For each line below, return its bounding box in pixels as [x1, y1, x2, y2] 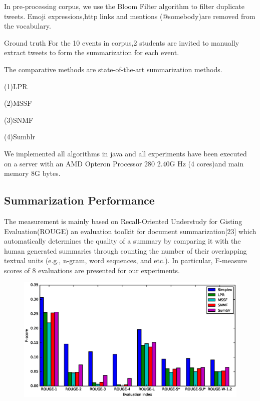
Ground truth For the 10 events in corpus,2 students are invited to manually [4, 37, 239, 48]
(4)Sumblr [4, 131, 35, 142]
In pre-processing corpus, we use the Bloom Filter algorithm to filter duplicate [4, 1, 245, 11]
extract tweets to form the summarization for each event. [4, 47, 179, 58]
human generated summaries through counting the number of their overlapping [4, 245, 247, 256]
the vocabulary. [4, 21, 51, 31]
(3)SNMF [4, 114, 34, 125]
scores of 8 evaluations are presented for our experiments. [4, 265, 180, 275]
